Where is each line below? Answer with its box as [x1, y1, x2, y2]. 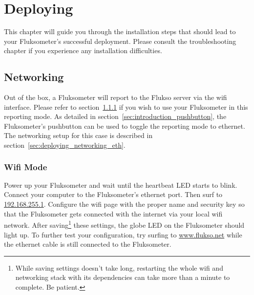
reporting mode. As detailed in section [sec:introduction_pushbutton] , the [4, 111, 227, 121]
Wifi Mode [4, 160, 47, 173]
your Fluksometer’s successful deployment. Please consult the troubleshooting [4, 36, 236, 46]
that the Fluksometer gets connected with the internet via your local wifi [4, 208, 223, 218]
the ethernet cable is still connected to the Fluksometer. [4, 239, 171, 249]
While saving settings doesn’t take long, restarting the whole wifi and [15, 262, 223, 273]
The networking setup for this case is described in [4, 130, 153, 140]
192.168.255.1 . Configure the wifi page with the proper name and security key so [4, 199, 245, 209]
